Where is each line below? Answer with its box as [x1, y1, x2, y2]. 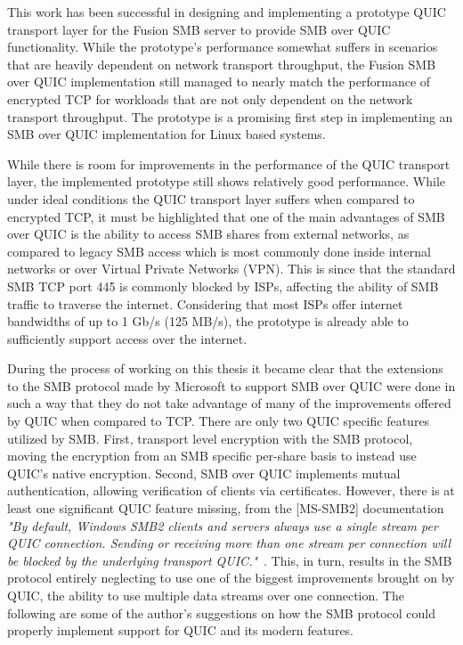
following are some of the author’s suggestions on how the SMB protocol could [7, 603, 435, 622]
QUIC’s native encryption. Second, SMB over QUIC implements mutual [7, 463, 401, 482]
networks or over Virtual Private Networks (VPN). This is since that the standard [7, 259, 456, 278]
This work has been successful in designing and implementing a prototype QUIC [7, 3, 446, 20]
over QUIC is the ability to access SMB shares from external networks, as [7, 225, 410, 243]
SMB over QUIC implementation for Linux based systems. [7, 125, 326, 143]
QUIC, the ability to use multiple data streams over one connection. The [7, 586, 404, 604]
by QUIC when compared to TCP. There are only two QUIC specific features [7, 412, 430, 430]
